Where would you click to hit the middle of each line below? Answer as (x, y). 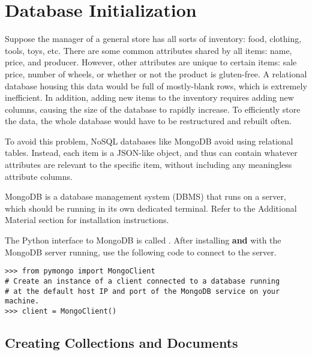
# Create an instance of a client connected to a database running (142, 281)
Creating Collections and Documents (121, 342)
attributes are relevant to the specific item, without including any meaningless (148, 165)
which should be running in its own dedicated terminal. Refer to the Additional (151, 208)
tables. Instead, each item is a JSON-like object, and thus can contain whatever (151, 153)
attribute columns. (39, 176)
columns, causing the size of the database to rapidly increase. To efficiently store (153, 109)
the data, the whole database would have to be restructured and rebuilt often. (148, 121)
